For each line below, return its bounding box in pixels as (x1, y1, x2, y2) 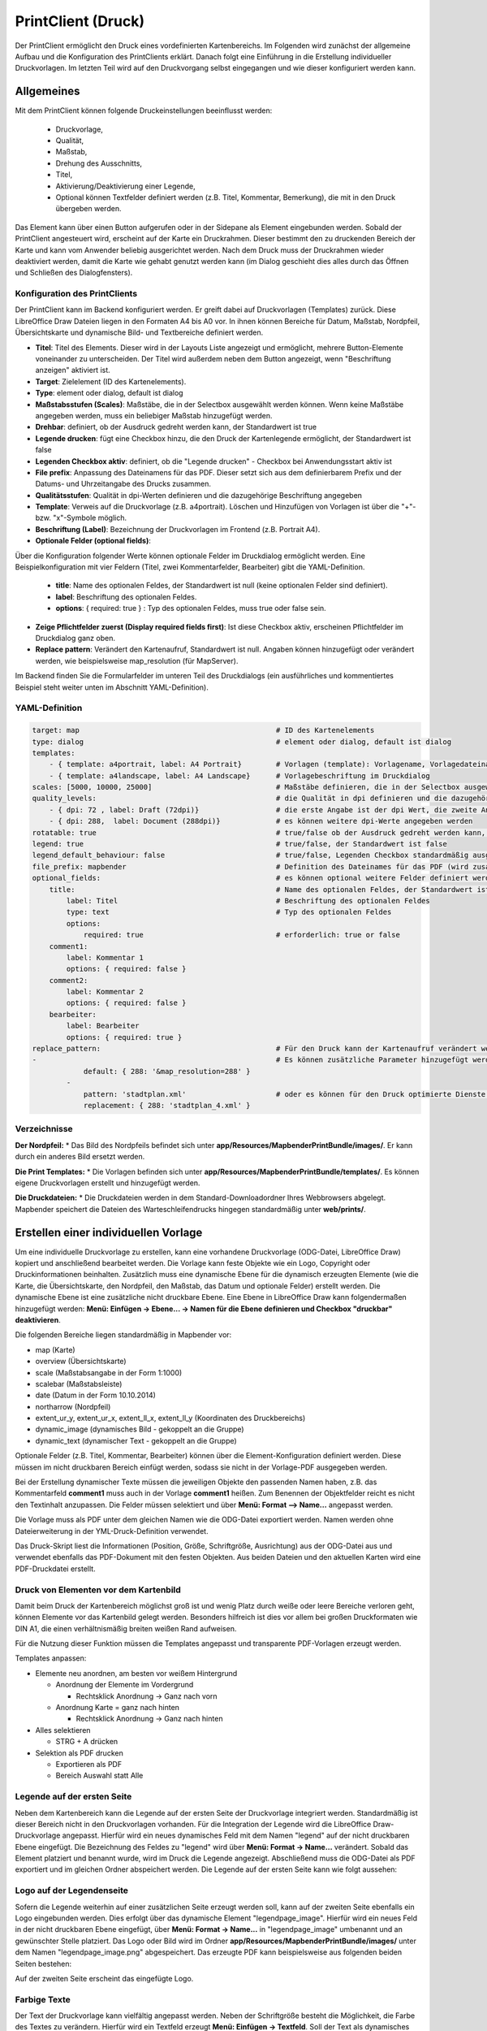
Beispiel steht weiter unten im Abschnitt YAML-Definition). (15, 682, 209, 692)
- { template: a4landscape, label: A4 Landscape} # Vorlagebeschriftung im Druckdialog (49, 771, 430, 780)
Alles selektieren (35, 1725, 91, 1734)
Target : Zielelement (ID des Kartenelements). (35, 376, 187, 386)
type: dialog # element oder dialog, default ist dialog (32, 737, 452, 747)
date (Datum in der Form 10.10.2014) (35, 1390, 156, 1401)
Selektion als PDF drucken (35, 1747, 123, 1758)
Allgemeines (15, 84, 80, 98)
